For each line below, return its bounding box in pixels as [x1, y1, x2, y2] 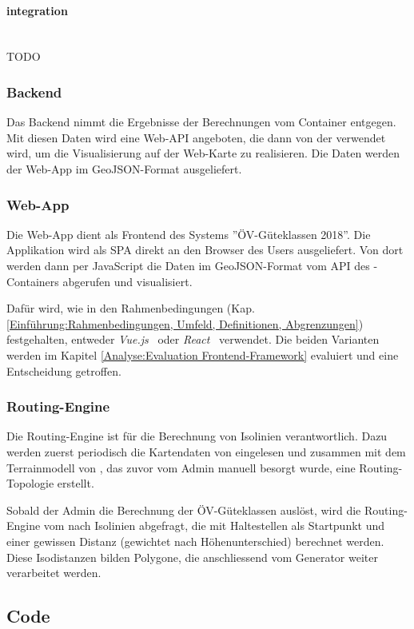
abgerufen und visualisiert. [62, 273, 193, 289]
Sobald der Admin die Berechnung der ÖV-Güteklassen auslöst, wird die [6, 501, 361, 518]
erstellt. [57, 475, 94, 492]
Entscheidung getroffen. [6, 362, 121, 379]
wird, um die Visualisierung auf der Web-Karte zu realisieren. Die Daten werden [6, 145, 400, 161]
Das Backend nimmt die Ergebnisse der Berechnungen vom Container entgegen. [6, 113, 396, 130]
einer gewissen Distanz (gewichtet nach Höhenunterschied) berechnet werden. [6, 532, 384, 549]
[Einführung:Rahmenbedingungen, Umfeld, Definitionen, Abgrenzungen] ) [6, 315, 364, 332]
